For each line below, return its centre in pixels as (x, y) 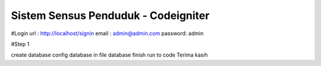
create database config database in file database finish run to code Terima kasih (109, 55)
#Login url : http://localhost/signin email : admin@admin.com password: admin (107, 33)
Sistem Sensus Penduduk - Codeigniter (110, 15)
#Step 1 (20, 44)
